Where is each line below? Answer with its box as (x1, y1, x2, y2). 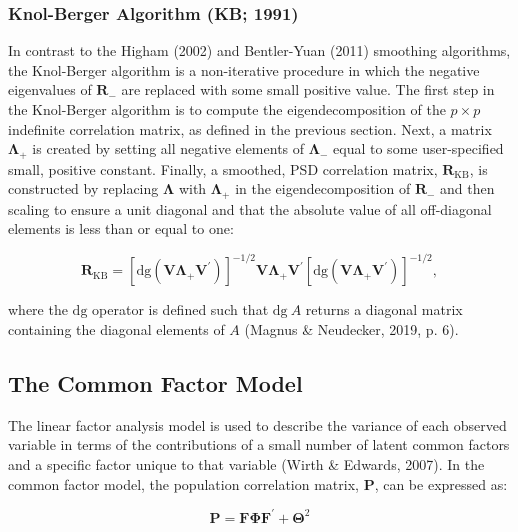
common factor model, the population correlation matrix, (8, 473, 359, 494)
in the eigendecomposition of (235, 178, 411, 199)
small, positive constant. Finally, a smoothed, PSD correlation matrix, (8, 158, 438, 179)
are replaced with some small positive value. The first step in (121, 79, 495, 100)
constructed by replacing (8, 178, 159, 199)
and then (440, 178, 495, 199)
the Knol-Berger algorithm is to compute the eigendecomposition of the (8, 99, 446, 119)
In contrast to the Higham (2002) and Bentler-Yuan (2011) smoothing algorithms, (8, 40, 511, 61)
